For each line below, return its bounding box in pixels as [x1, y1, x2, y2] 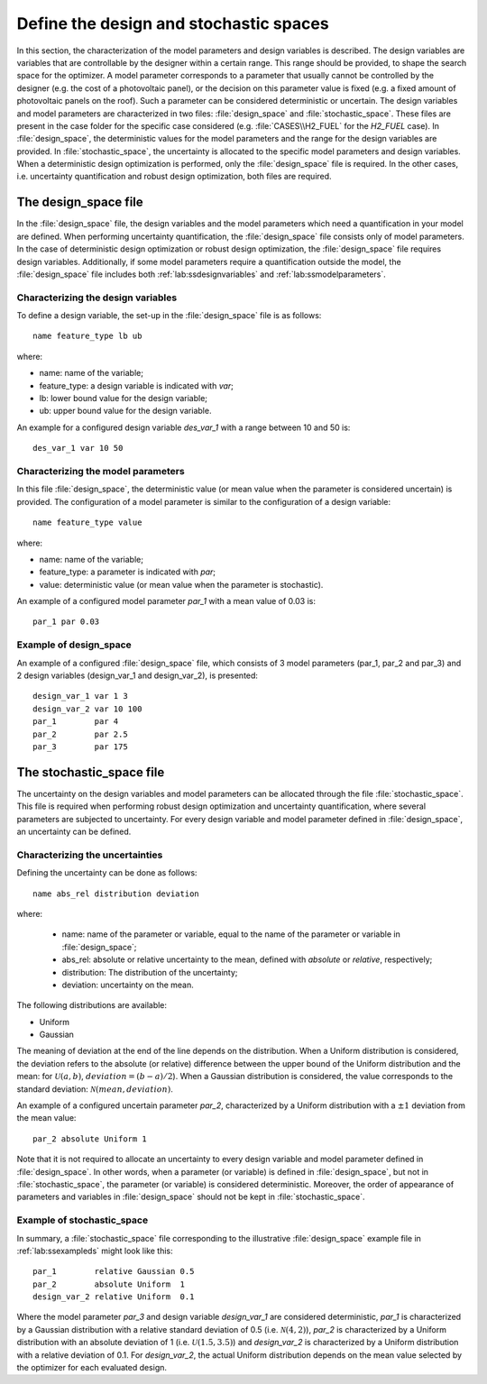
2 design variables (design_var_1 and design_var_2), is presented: [16, 670, 259, 681]
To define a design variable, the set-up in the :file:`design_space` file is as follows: [16, 310, 322, 321]
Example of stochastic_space [16, 1214, 149, 1226]
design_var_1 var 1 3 [32, 691, 128, 701]
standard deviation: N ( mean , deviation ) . [16, 1083, 173, 1095]
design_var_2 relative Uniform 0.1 [32, 1292, 195, 1302]
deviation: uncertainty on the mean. [61, 979, 194, 990]
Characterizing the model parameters [16, 464, 185, 477]
